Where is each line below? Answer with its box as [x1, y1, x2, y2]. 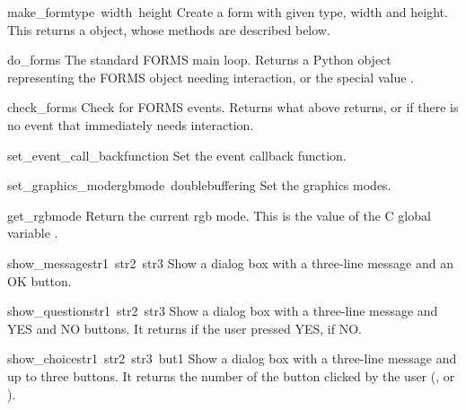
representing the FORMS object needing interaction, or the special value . [7, 67, 414, 86]
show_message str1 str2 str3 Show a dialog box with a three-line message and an [7, 253, 453, 272]
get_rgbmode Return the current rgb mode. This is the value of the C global [7, 205, 431, 224]
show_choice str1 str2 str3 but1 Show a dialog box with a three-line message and [7, 349, 457, 368]
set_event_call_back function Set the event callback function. [7, 145, 347, 164]
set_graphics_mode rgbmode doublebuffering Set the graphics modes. [7, 176, 391, 195]
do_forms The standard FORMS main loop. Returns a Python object [7, 50, 391, 69]
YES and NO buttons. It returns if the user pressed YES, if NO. [7, 318, 362, 337]
